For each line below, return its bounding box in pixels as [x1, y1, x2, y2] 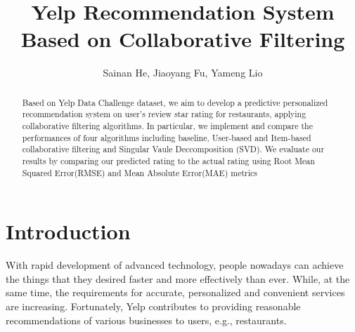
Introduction [6, 217, 131, 246]
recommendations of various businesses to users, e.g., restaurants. [6, 312, 287, 327]
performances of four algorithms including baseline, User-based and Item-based [22, 131, 311, 143]
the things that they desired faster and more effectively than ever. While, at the [6, 271, 350, 286]
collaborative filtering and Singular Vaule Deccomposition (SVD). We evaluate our [22, 143, 325, 155]
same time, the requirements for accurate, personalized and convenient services [6, 285, 345, 300]
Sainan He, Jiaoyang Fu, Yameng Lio [103, 65, 263, 80]
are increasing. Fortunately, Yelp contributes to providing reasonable [6, 299, 301, 314]
